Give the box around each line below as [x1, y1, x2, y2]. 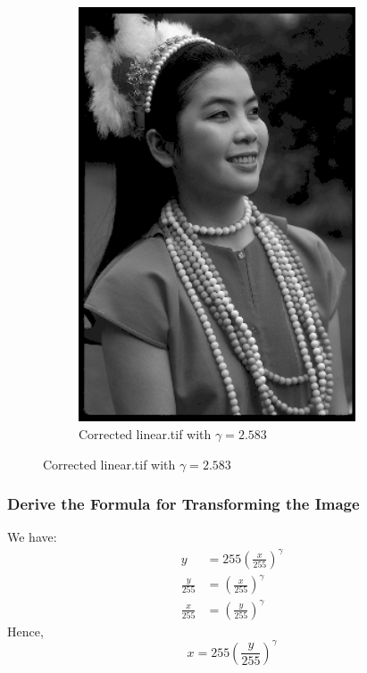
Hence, [7, 621, 44, 640]
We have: [7, 528, 57, 546]
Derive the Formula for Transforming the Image [7, 493, 360, 515]
